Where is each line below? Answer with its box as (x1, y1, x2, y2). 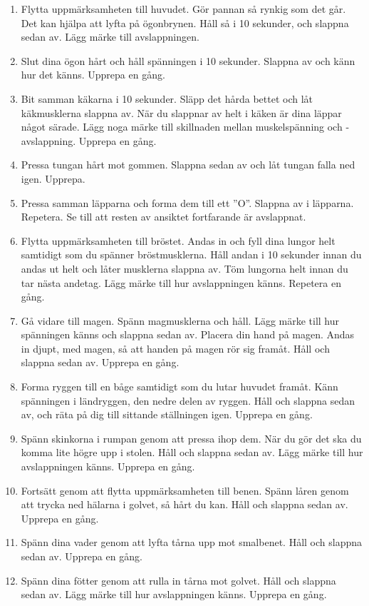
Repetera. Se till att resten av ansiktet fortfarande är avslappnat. (21, 209, 306, 224)
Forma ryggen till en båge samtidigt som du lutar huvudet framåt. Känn (21, 379, 338, 394)
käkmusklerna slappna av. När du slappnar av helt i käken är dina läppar (21, 105, 342, 120)
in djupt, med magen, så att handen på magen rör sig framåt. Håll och (21, 340, 330, 355)
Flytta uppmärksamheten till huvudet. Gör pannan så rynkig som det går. (21, 1, 346, 16)
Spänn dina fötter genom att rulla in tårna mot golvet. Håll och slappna (21, 572, 336, 587)
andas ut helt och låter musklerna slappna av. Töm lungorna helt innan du (21, 261, 348, 276)
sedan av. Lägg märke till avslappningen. (21, 29, 199, 44)
